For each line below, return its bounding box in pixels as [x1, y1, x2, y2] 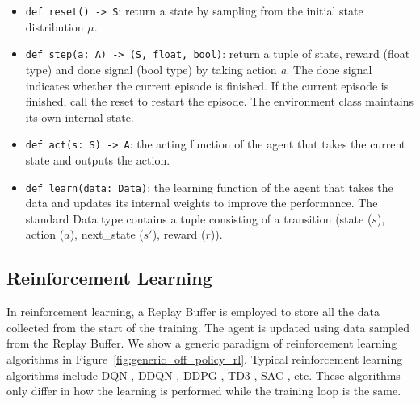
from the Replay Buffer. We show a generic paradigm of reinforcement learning [6, 335, 397, 352]
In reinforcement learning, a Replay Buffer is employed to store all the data [6, 303, 380, 320]
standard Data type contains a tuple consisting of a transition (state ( [25, 210, 372, 227]
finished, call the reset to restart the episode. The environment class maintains [25, 93, 414, 110]
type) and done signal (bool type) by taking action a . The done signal [25, 60, 372, 77]
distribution [25, 18, 84, 35]
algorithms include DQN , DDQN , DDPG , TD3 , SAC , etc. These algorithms [6, 366, 401, 383]
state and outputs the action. [25, 151, 170, 168]
